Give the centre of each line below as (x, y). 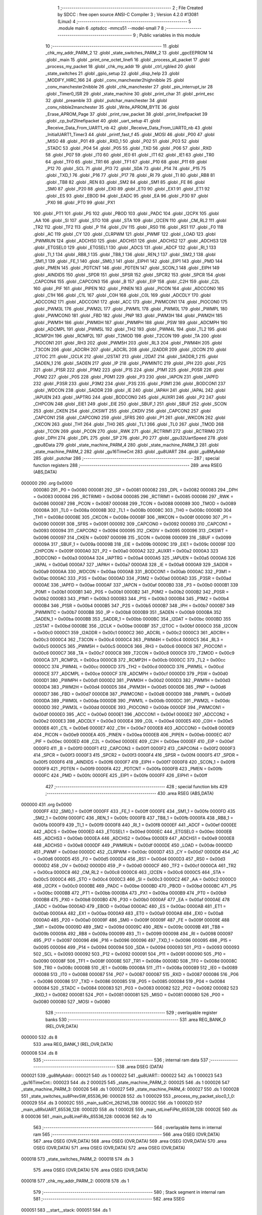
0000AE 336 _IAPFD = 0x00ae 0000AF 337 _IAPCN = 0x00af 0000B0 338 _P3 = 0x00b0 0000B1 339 (136, 585)
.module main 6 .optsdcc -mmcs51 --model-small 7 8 (111, 28)
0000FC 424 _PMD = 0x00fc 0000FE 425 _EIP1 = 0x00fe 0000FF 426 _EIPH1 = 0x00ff (120, 776)
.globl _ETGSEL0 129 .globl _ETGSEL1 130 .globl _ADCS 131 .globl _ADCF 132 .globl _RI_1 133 (125, 247)
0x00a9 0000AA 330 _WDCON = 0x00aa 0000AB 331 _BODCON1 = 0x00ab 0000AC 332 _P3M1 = (132, 572)
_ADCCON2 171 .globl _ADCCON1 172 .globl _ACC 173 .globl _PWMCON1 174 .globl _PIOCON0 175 (130, 302)
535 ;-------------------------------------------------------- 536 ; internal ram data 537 (121, 1060)
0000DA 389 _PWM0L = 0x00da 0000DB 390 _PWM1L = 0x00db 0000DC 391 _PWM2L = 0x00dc (132, 701)
